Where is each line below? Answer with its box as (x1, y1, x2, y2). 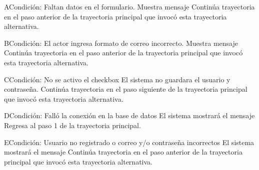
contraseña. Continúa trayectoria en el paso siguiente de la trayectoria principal (4, 84, 247, 94)
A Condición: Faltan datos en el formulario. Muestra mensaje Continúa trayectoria (4, 1, 255, 11)
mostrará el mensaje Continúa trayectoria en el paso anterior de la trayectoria (4, 147, 242, 157)
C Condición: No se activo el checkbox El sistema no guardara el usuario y (4, 74, 230, 84)
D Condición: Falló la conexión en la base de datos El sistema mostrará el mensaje (4, 110, 255, 121)
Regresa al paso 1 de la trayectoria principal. (4, 120, 141, 130)
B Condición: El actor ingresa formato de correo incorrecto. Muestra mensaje (4, 37, 238, 48)
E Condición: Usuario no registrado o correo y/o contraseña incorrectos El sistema (4, 137, 254, 147)
